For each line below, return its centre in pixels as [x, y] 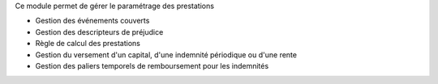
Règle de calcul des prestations [88, 44]
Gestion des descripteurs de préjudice [99, 31]
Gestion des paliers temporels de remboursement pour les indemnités [152, 65]
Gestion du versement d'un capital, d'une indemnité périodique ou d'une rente [166, 55]
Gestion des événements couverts [92, 21]
